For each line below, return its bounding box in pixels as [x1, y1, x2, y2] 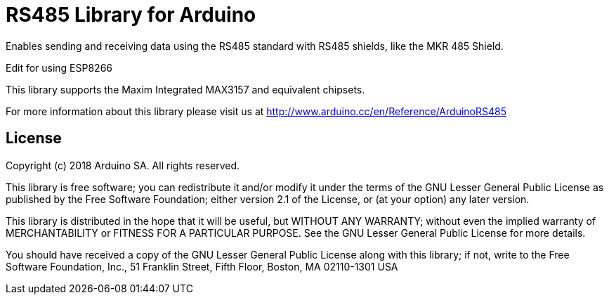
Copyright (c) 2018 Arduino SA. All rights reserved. [6, 159, 240, 171]
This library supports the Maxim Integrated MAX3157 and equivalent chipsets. [6, 83, 365, 96]
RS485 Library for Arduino [6, 3, 256, 27]
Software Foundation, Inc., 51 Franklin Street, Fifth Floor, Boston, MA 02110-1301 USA [6, 260, 398, 273]
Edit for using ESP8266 [6, 61, 113, 74]
